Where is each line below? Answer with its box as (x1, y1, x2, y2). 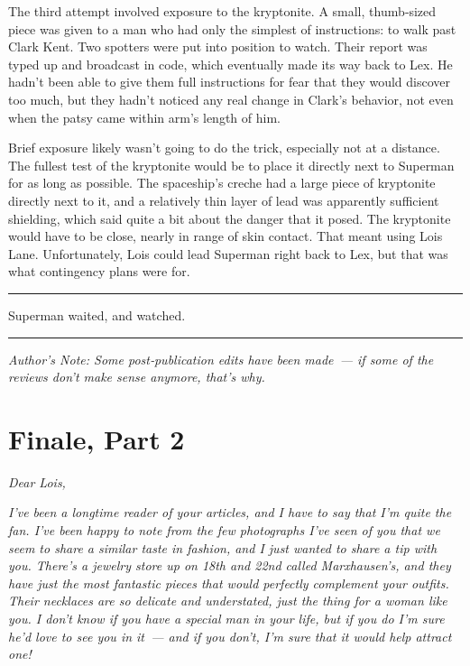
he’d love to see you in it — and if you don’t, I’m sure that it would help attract (8, 626, 452, 645)
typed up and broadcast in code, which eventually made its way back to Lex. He (8, 54, 453, 73)
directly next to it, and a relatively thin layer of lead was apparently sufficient (8, 190, 439, 209)
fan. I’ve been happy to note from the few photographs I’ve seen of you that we (8, 521, 440, 539)
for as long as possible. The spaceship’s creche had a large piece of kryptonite (8, 173, 436, 192)
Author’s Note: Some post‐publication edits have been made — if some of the (8, 349, 434, 368)
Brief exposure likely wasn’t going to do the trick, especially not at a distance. (8, 138, 440, 157)
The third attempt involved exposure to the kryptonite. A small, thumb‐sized (8, 2, 437, 20)
